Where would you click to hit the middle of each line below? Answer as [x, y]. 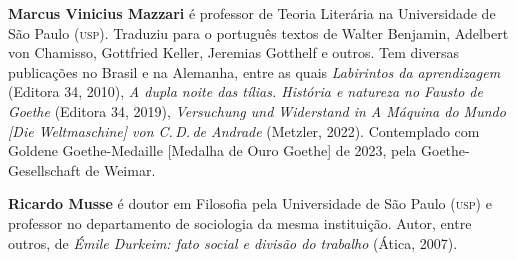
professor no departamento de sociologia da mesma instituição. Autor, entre [240, 222]
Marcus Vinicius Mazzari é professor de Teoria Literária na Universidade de [252, 13]
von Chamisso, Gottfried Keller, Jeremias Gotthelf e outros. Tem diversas [233, 52]
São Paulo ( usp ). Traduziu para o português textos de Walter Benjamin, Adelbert [258, 32]
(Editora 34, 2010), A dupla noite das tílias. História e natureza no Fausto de [245, 91]
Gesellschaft [44, 169]
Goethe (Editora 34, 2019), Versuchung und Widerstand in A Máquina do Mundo [257, 110]
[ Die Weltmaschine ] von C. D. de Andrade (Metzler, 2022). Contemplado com [244, 130]
